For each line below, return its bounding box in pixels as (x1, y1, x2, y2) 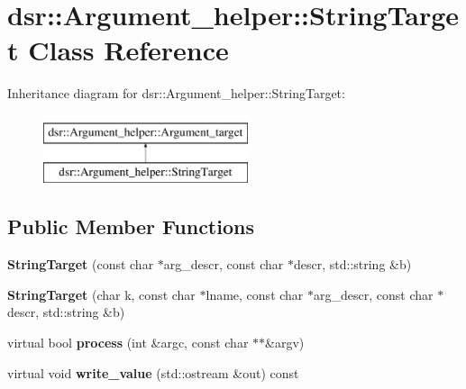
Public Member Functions (7, 213, 254, 240)
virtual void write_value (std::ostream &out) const (7, 363, 299, 382)
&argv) (265, 333, 305, 352)
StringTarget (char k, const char (7, 285, 196, 303)
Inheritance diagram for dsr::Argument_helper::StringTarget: (7, 84, 345, 103)
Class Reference (28, 32, 229, 68)
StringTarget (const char (7, 255, 154, 274)
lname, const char (206, 285, 304, 303)
